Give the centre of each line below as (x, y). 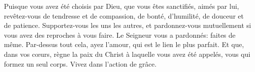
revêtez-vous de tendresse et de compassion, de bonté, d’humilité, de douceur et (124, 15)
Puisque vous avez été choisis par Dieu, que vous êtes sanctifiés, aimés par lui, (122, 6)
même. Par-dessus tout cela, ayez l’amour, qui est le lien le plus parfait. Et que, (124, 44)
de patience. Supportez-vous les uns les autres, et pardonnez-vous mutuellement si (127, 25)
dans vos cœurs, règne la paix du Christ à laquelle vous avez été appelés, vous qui (127, 54)
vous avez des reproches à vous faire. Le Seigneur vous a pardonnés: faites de (120, 35)
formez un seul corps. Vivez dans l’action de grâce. (80, 63)
